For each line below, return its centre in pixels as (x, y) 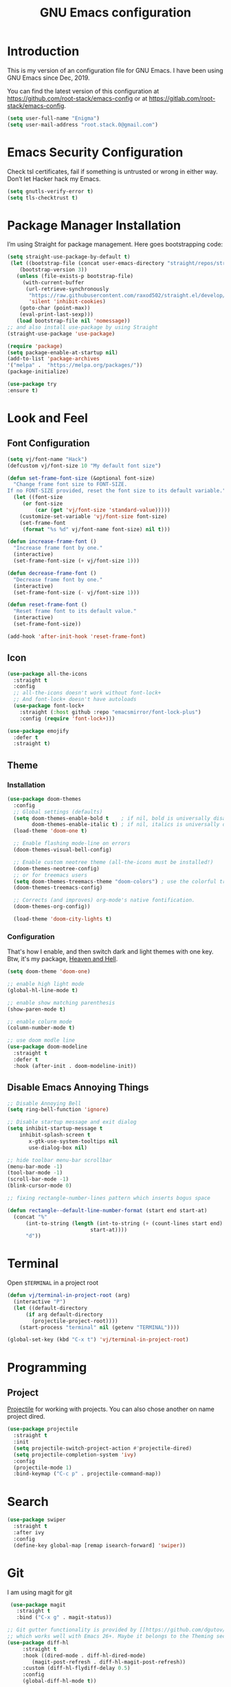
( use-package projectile (43, 1429)
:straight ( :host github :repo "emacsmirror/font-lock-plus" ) (110, 712)
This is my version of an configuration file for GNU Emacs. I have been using (115, 70)
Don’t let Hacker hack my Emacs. (54, 179)
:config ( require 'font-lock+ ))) (67, 718)
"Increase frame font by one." (58, 548)
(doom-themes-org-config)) (52, 907)
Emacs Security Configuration (95, 152)
